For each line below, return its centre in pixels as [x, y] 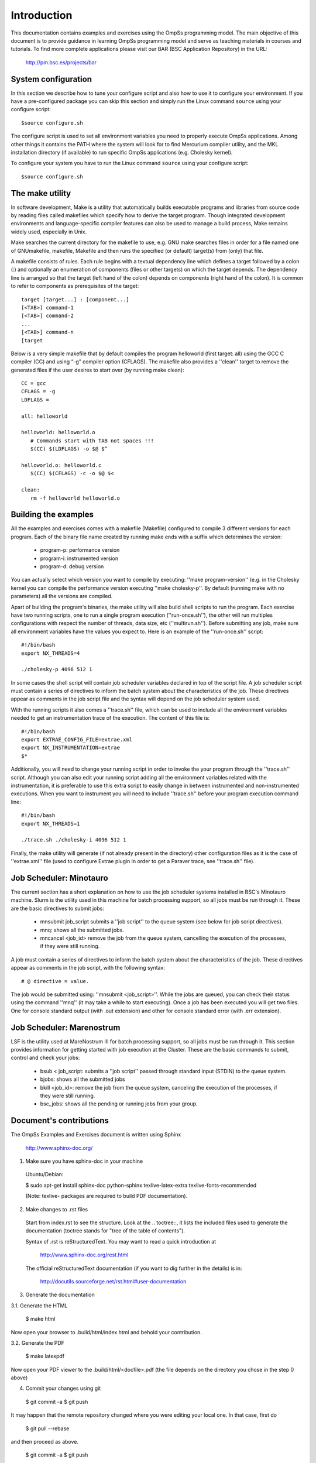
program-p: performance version [80, 550]
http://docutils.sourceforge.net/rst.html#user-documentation [113, 1281]
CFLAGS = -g [38, 391]
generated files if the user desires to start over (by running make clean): [97, 370]
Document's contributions [60, 1121]
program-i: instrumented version [79, 558]
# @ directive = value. [55, 981]
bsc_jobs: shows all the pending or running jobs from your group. [119, 1104]
